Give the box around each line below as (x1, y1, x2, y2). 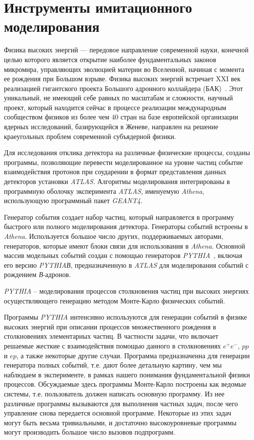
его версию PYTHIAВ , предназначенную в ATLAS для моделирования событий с (4, 259, 249, 270)
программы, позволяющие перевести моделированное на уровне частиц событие (4, 157, 243, 167)
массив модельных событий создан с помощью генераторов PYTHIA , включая (4, 250, 242, 260)
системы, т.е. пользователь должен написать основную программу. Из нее (4, 388, 225, 398)
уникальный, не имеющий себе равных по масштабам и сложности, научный (4, 93, 233, 103)
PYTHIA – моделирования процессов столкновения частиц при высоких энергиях (4, 285, 249, 296)
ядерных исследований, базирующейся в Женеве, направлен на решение (4, 121, 218, 132)
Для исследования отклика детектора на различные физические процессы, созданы (4, 147, 250, 158)
